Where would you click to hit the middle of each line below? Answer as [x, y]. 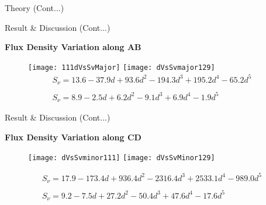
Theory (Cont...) [34, 8]
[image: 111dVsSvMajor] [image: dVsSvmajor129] [122, 67]
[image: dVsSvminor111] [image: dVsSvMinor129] [122, 158]
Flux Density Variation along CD [73, 137]
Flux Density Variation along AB [73, 47]
